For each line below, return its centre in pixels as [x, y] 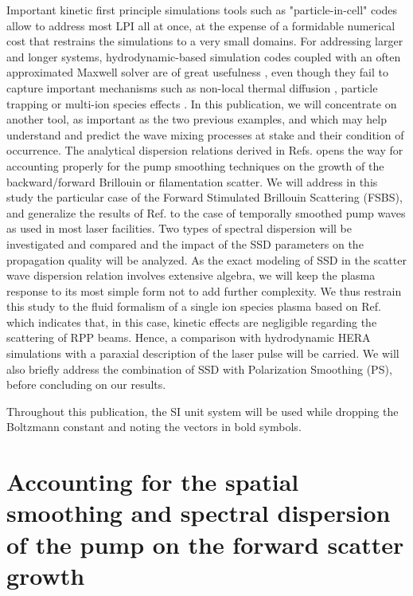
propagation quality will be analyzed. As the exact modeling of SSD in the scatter [206, 259]
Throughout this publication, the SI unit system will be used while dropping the [203, 411]
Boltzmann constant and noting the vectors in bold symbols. [154, 427]
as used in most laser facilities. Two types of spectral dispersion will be [179, 228]
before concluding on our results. [86, 384]
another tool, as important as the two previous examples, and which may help [197, 119]
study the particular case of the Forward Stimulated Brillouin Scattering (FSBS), [205, 197]
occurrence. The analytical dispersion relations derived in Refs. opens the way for [205, 150]
